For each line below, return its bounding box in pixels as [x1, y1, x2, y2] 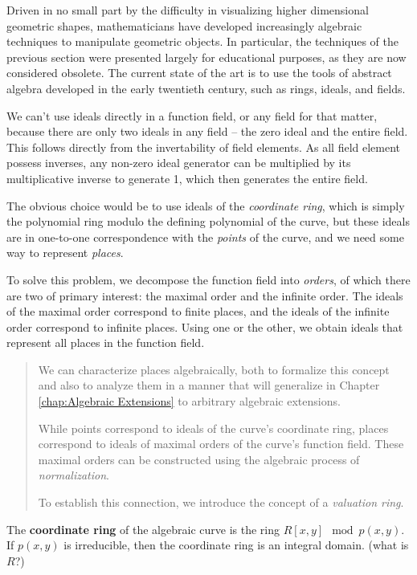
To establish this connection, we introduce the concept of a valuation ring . [38, 494, 404, 511]
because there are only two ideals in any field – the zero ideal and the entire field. [6, 123, 408, 140]
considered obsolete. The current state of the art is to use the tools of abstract [6, 64, 392, 81]
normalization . [38, 467, 109, 483]
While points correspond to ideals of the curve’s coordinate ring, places [38, 419, 389, 436]
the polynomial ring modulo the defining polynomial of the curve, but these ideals [6, 213, 410, 230]
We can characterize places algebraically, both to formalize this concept [38, 361, 390, 377]
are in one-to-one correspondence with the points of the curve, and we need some [6, 228, 404, 245]
